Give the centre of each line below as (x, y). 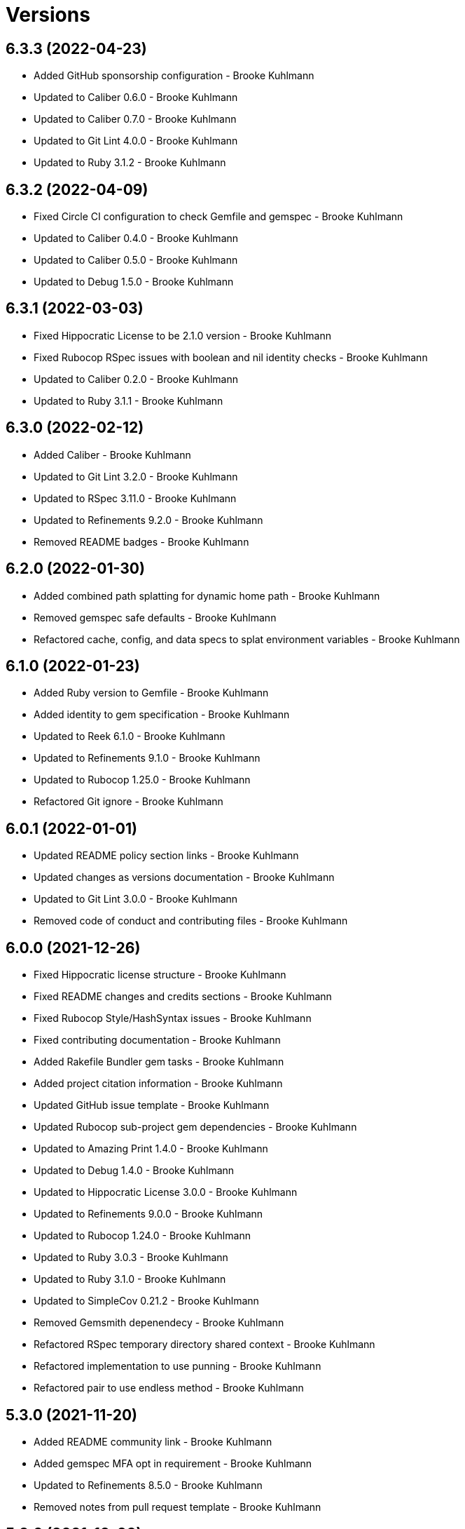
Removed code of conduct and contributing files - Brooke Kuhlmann (191, 921)
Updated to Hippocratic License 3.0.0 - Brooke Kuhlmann (166, 1192)
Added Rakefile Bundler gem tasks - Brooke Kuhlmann (159, 1062)
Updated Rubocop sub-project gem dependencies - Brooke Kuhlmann (195, 1127)
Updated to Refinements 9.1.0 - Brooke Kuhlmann (147, 758)
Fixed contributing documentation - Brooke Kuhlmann (157, 1040)
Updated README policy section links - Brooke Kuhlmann (166, 856)
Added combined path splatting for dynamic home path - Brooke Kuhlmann (207, 595)
